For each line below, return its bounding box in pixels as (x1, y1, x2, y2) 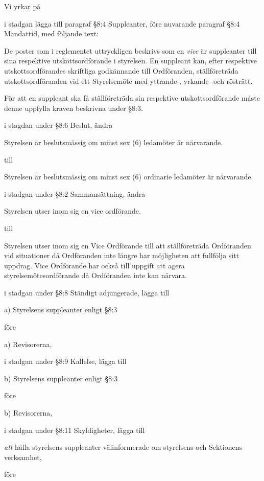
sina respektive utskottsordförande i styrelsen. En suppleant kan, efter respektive (4, 55, 257, 66)
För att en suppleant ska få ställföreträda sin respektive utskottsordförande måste (4, 93, 260, 103)
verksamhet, (4, 451, 42, 462)
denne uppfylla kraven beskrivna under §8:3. (4, 102, 143, 113)
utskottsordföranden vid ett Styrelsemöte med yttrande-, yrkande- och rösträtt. (4, 75, 253, 86)
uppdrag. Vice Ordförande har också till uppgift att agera (4, 260, 185, 270)
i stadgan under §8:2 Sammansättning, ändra (4, 188, 146, 199)
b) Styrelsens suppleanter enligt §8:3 (4, 373, 118, 383)
